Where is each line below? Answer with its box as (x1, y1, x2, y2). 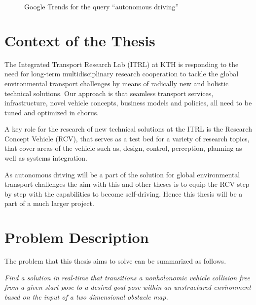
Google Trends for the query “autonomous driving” (24, 1, 179, 11)
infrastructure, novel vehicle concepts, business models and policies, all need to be (4, 98, 252, 108)
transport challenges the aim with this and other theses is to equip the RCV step (4, 179, 250, 189)
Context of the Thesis (4, 30, 155, 50)
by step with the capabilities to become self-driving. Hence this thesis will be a (4, 188, 243, 199)
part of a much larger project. (4, 198, 94, 208)
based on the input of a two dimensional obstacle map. (4, 291, 168, 302)
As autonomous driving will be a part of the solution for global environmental (4, 169, 240, 179)
